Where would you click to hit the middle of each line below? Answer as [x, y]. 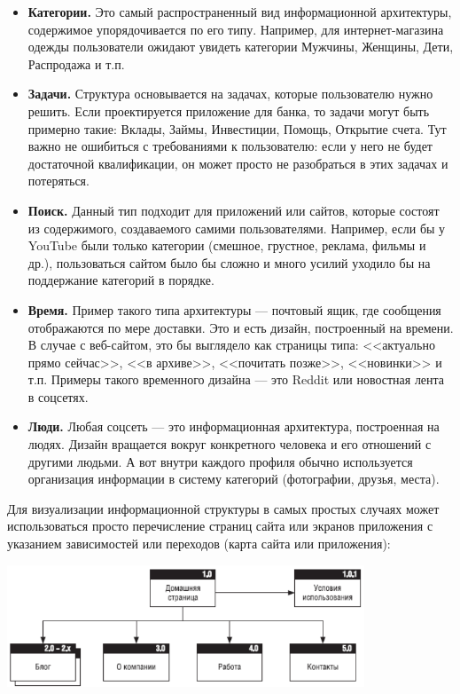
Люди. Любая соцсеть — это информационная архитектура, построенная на [234, 426]
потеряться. [58, 181]
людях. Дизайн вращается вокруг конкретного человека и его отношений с [230, 444]
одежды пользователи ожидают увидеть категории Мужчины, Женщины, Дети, [241, 47]
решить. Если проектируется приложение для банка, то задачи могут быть [229, 110]
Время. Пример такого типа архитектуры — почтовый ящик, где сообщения [234, 309]
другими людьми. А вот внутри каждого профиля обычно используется [220, 461]
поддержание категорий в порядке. [121, 280]
